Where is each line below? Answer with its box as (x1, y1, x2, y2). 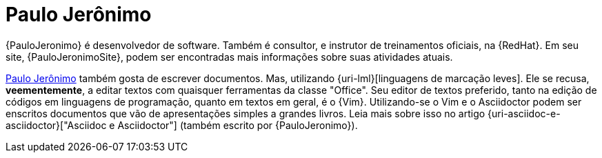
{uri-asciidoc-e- (488, 107, 561, 119)
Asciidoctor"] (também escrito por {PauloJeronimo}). (117, 119, 358, 131)
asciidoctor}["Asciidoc (6, 119, 107, 131)
